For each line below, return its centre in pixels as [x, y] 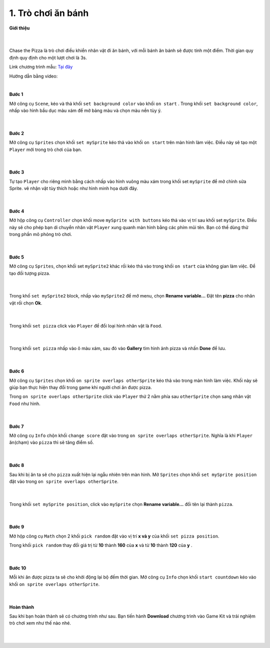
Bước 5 [17, 257]
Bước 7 [16, 426]
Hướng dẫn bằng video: [33, 76]
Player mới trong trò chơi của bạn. [46, 149]
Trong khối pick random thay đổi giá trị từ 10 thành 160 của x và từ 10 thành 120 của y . [101, 545]
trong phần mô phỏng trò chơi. [41, 234]
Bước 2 [17, 133]
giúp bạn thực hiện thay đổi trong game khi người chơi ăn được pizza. [80, 387]
